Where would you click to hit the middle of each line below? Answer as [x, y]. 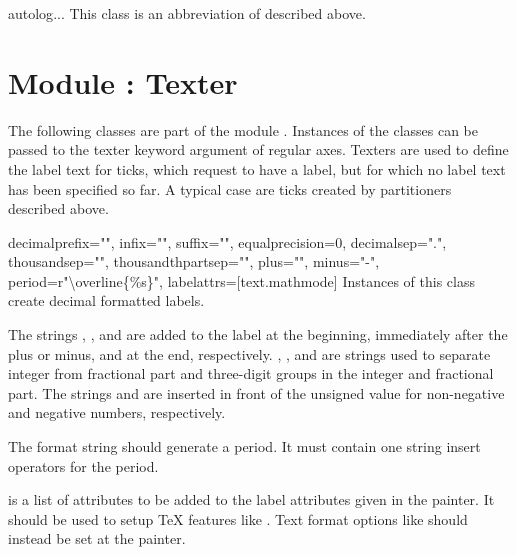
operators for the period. [83, 465]
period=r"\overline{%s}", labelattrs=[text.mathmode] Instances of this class [241, 280]
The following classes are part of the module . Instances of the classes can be [243, 129]
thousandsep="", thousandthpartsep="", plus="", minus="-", [194, 261]
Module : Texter [123, 81]
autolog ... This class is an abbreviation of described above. [187, 13]
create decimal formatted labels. [106, 300]
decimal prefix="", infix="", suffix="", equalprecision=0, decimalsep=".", [227, 241]
